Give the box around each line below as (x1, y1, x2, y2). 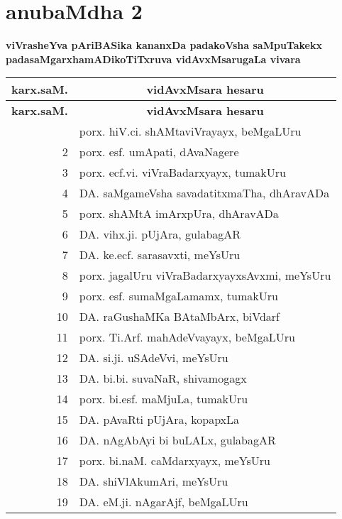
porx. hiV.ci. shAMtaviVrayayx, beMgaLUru (79, 123, 302, 140)
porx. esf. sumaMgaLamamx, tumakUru (79, 288, 278, 305)
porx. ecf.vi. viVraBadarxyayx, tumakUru (79, 164, 286, 181)
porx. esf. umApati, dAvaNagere (79, 143, 239, 160)
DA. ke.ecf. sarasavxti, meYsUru (79, 246, 241, 263)
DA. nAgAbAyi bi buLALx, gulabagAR (79, 432, 276, 449)
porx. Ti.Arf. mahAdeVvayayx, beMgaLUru (79, 329, 295, 346)
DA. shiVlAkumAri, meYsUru (79, 473, 228, 490)
